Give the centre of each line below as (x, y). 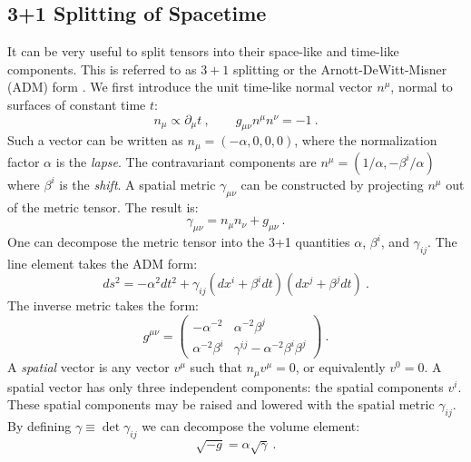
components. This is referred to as (102, 69)
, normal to (422, 87)
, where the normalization (366, 140)
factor (24, 161)
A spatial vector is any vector (88, 367)
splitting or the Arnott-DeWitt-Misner (340, 69)
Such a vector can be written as (95, 140)
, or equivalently (340, 367)
